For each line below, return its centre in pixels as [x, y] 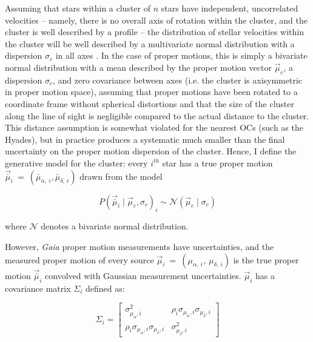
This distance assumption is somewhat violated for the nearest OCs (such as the [154, 127]
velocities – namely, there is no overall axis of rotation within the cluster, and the [156, 20]
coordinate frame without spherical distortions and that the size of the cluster [150, 103]
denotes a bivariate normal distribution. [115, 226]
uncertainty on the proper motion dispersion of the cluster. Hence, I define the [151, 151]
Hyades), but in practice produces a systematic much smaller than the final [145, 139]
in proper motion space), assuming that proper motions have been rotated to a [151, 92]
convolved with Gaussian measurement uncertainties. [143, 275]
